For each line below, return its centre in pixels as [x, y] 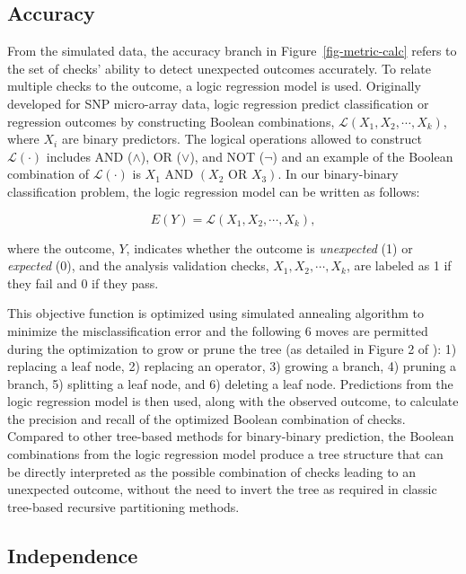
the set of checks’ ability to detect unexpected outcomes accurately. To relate [219, 68]
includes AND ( [89, 156]
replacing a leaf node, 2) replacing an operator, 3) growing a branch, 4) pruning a [232, 366]
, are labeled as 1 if [399, 265]
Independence [73, 555]
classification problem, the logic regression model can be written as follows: [214, 191]
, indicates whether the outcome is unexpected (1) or [269, 247]
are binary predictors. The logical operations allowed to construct [242, 139]
